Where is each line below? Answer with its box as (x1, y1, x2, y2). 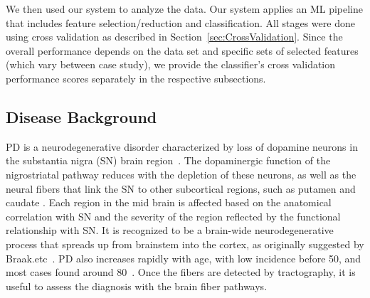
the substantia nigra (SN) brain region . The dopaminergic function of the (6, 153, 331, 168)
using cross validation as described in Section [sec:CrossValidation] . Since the (6, 29, 343, 44)
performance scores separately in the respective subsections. (6, 70, 266, 85)
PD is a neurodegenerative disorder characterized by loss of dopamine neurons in (6, 139, 358, 154)
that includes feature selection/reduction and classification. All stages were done (6, 15, 355, 30)
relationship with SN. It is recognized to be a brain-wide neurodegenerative (6, 223, 334, 238)
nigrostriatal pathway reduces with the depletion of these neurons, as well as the (6, 166, 356, 181)
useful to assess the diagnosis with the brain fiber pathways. (6, 278, 268, 293)
